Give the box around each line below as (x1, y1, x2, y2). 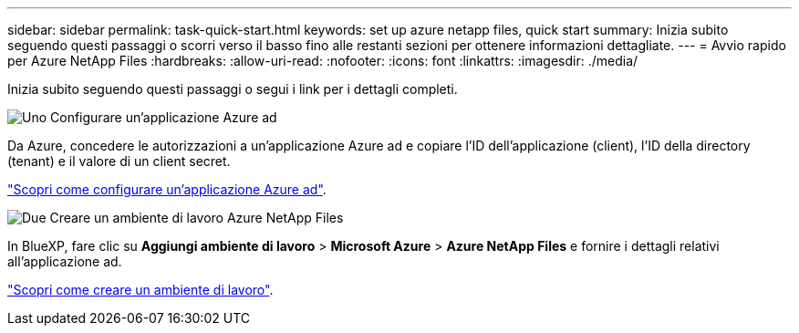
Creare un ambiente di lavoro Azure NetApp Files (49, 210, 344, 225)
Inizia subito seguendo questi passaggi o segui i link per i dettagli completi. (7, 81, 458, 97)
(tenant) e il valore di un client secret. (7, 153, 231, 169)
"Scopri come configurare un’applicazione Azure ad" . (7, 182, 327, 197)
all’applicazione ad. (7, 254, 122, 269)
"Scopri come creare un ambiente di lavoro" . (7, 282, 274, 297)
